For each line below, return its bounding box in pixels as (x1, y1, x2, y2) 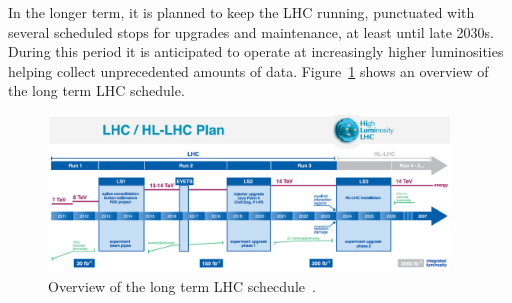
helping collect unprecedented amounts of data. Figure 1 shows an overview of (8, 60, 489, 81)
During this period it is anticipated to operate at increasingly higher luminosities (8, 41, 504, 62)
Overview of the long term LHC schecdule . (48, 275, 316, 296)
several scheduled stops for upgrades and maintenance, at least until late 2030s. (8, 21, 494, 42)
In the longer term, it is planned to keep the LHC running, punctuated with (8, 2, 475, 22)
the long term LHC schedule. (8, 80, 185, 101)
